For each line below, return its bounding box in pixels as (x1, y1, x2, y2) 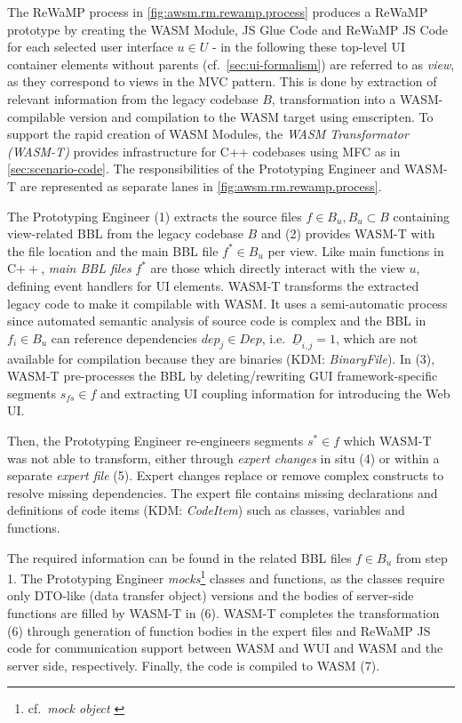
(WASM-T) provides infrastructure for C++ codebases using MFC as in (7, 141, 401, 160)
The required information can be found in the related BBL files (7, 548, 352, 566)
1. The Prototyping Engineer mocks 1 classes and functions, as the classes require (7, 566, 445, 587)
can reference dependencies (51, 328, 198, 347)
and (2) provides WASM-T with (260, 224, 435, 243)
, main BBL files (41, 259, 131, 277)
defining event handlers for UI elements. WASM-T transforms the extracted (7, 276, 419, 294)
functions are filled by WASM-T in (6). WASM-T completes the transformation (7, 604, 440, 623)
